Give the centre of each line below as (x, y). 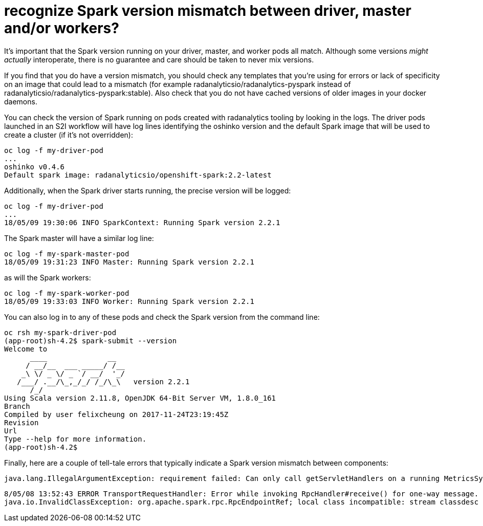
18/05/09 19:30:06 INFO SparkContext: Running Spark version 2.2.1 (142, 222)
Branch (17, 406)
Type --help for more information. (75, 439)
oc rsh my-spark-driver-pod (60, 332)
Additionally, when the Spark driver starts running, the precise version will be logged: (148, 190)
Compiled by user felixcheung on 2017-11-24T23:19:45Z (116, 414)
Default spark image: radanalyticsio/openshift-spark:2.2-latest (138, 175)
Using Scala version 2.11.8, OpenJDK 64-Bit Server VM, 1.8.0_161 (140, 398)
